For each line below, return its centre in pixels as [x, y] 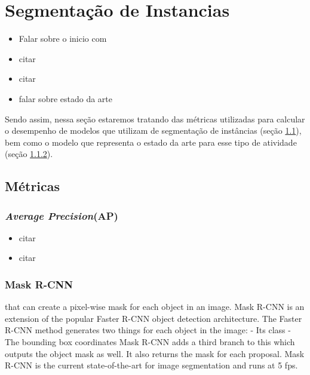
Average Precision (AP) [62, 215]
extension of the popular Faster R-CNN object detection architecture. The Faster [154, 318]
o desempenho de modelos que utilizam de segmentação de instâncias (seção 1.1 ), [153, 130]
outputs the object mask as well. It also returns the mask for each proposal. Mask [155, 353]
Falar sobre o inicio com [63, 39]
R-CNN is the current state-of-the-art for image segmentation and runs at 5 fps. [151, 365]
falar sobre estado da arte [66, 98]
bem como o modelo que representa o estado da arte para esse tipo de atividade [151, 142]
